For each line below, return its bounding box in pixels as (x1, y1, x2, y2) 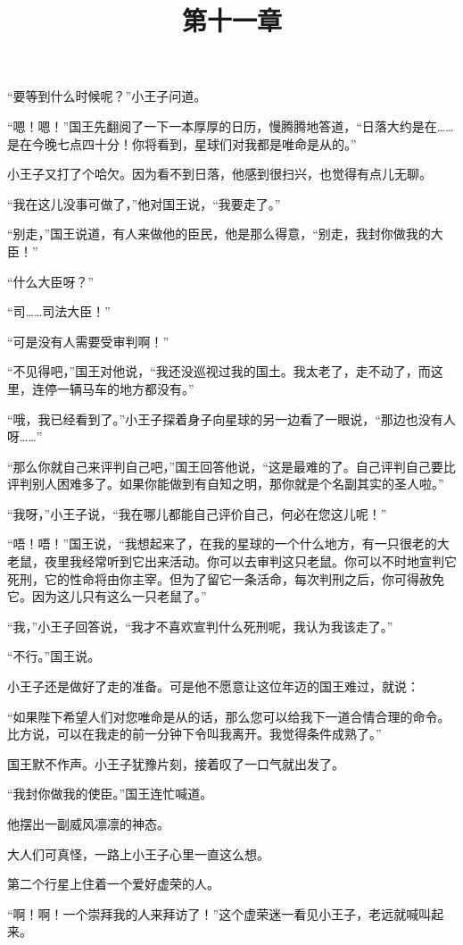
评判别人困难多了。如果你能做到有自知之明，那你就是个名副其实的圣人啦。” (7, 474, 444, 493)
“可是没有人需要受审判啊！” (7, 331, 169, 350)
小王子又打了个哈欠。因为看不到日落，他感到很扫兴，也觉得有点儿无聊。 (7, 164, 432, 183)
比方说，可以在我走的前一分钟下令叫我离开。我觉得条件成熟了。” (7, 724, 382, 743)
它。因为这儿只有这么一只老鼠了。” (7, 587, 207, 606)
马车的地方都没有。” (81, 379, 194, 397)
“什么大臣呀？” (7, 272, 95, 290)
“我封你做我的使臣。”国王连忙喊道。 (7, 784, 213, 803)
